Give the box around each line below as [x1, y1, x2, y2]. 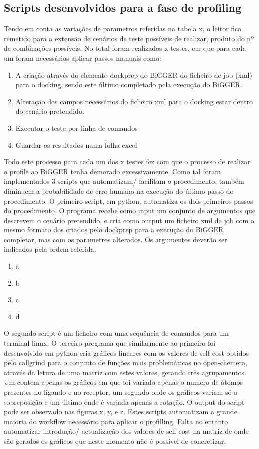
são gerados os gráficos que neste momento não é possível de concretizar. [4, 435, 226, 446]
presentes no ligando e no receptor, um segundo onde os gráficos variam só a [4, 387, 238, 397]
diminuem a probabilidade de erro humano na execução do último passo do [4, 185, 234, 196]
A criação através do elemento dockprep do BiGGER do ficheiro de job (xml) [15, 69, 252, 80]
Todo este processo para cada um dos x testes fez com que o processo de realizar [4, 156, 250, 167]
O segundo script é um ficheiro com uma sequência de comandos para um [4, 328, 229, 338]
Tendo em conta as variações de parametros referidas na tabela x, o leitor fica [4, 23, 242, 34]
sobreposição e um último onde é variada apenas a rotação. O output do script [4, 396, 245, 407]
